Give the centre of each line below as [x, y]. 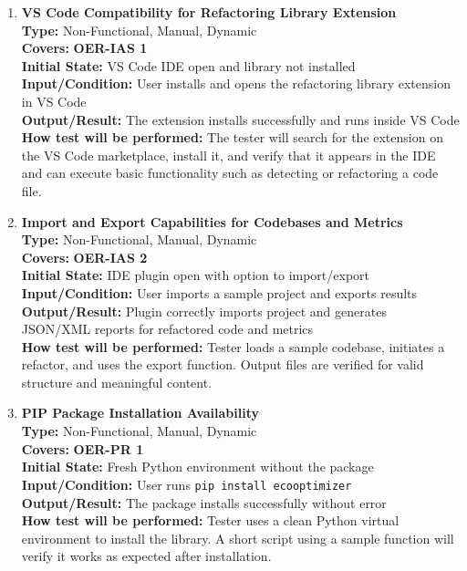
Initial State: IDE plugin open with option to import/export [196, 275]
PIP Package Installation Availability [140, 413]
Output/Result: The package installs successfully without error [204, 502]
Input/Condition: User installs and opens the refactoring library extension [236, 83]
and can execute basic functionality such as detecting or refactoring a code [230, 173]
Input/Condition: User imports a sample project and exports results [219, 292]
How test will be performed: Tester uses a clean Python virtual [210, 520]
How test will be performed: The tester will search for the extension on [232, 137]
